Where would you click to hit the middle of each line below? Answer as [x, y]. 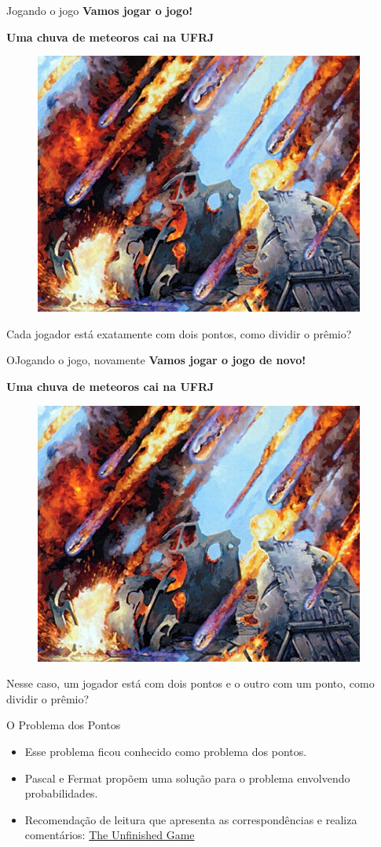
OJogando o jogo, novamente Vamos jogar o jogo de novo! [156, 360]
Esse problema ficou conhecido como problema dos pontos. [166, 751]
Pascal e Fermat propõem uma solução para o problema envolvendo [187, 778]
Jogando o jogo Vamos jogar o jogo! [100, 10]
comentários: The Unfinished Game [110, 835]
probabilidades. [61, 793]
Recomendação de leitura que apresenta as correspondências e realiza [191, 819]
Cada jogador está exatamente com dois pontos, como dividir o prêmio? [179, 333]
